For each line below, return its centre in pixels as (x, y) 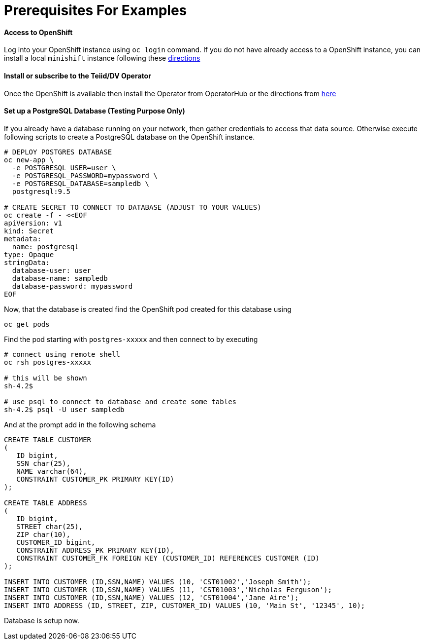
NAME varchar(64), (52, 471)
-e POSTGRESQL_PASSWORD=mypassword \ (85, 175)
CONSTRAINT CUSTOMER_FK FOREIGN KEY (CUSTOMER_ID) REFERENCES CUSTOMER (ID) (168, 558)
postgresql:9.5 (41, 191)
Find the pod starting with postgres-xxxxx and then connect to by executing (131, 339)
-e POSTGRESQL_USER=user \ (64, 168)
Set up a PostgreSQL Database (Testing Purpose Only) (95, 111)
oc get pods (27, 324)
